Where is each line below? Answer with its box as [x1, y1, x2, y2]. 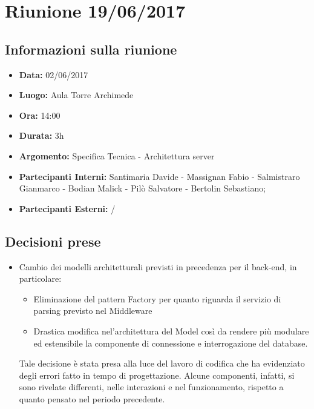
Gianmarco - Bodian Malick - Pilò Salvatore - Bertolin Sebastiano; [19, 182, 266, 195]
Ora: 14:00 [19, 108, 61, 121]
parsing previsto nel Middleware [33, 304, 152, 317]
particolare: [19, 272, 62, 285]
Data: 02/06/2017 [19, 68, 88, 81]
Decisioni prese [5, 231, 101, 250]
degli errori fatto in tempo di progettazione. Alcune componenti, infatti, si [19, 368, 295, 381]
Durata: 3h [19, 129, 64, 142]
